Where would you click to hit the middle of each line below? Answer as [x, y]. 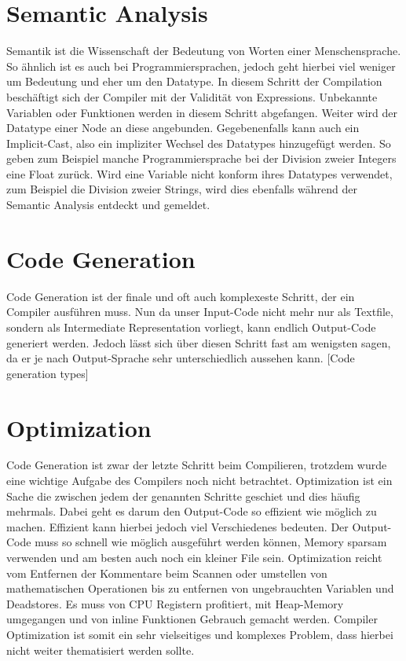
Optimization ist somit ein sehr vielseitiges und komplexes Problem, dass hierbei [200, 634]
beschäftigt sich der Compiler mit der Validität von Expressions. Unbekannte [192, 96]
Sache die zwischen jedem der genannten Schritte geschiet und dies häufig [183, 496]
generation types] [48, 373]
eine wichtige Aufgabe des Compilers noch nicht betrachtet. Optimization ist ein [199, 481]
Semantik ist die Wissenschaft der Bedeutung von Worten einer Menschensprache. [204, 51]
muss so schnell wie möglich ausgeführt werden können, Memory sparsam [211, 542]
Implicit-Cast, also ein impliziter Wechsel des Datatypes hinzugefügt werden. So [199, 143]
